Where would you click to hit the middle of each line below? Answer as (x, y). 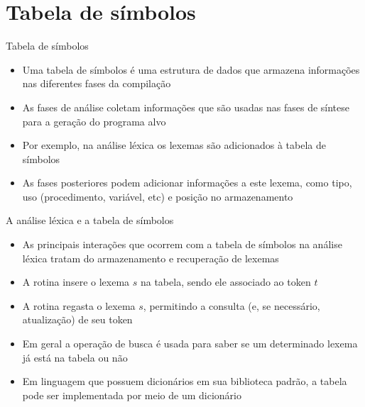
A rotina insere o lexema (76, 282)
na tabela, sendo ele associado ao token (225, 282)
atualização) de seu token (77, 319)
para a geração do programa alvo (94, 121)
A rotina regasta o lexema (79, 305)
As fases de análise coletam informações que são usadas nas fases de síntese (186, 107)
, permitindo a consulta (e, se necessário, (231, 305)
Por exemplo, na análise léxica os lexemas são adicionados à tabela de (174, 145)
